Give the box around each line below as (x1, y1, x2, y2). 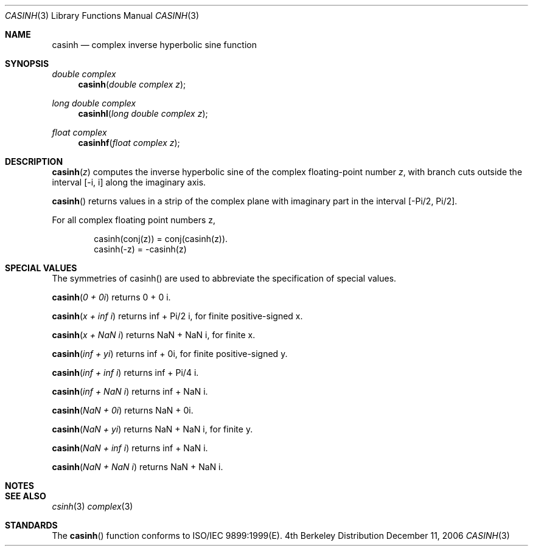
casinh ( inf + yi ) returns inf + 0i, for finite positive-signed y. (52, 348, 288, 359)
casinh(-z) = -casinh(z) (94, 244, 187, 254)
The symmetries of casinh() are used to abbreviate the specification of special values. (52, 273, 397, 283)
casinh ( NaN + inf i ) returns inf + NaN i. (52, 443, 208, 453)
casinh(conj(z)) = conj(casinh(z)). (94, 234, 228, 244)
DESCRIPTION (5, 156, 63, 167)
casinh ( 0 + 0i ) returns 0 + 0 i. (52, 292, 171, 302)
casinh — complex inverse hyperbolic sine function (52, 40, 257, 50)
